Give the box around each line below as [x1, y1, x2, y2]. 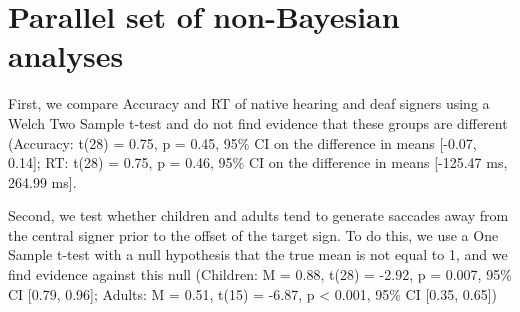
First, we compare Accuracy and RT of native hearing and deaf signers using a [8, 93, 490, 114]
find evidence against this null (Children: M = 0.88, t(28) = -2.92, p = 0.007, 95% [8, 264, 512, 285]
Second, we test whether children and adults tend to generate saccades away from [8, 205, 509, 226]
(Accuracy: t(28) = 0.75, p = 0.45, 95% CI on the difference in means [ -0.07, [8, 132, 477, 153]
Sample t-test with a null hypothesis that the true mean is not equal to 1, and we [8, 244, 508, 265]
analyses [8, 35, 124, 76]
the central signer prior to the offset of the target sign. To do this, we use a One [8, 224, 499, 245]
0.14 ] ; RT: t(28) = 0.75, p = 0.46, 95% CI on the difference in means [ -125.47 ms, [8, 152, 508, 173]
